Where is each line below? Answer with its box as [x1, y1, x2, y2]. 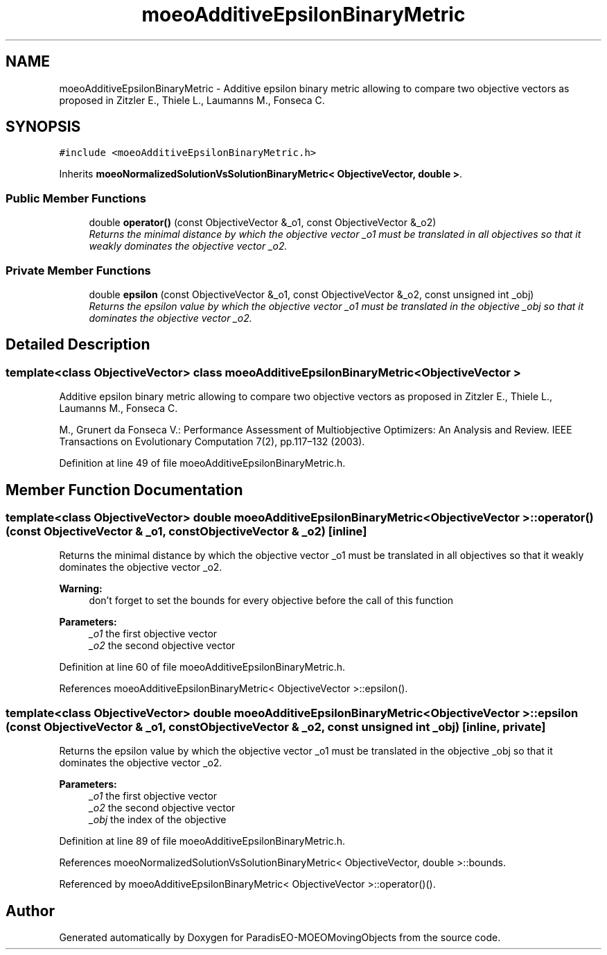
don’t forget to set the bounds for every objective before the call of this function [89, 594, 454, 607]
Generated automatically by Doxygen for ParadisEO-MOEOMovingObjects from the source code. [59, 931, 501, 943]
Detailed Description [6, 336, 150, 354]
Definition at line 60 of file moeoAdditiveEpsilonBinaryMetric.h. [59, 661, 346, 673]
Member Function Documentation [6, 481, 243, 499]
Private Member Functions [6, 263, 151, 277]
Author [6, 902, 55, 920]
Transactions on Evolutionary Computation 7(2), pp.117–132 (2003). [59, 436, 365, 448]
